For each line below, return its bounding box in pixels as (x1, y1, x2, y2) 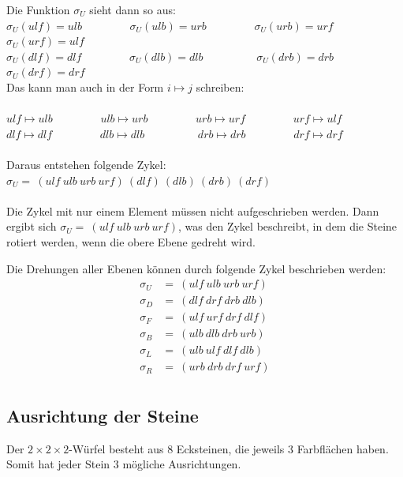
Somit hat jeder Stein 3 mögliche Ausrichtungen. (6, 456, 241, 472)
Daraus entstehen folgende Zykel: (6, 156, 166, 172)
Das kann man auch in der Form (6, 78, 164, 95)
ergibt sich (6, 218, 57, 235)
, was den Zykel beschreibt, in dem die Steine (178, 218, 397, 235)
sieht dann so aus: (89, 2, 176, 17)
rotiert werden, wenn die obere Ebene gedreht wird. (6, 233, 256, 250)
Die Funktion (6, 2, 70, 17)
